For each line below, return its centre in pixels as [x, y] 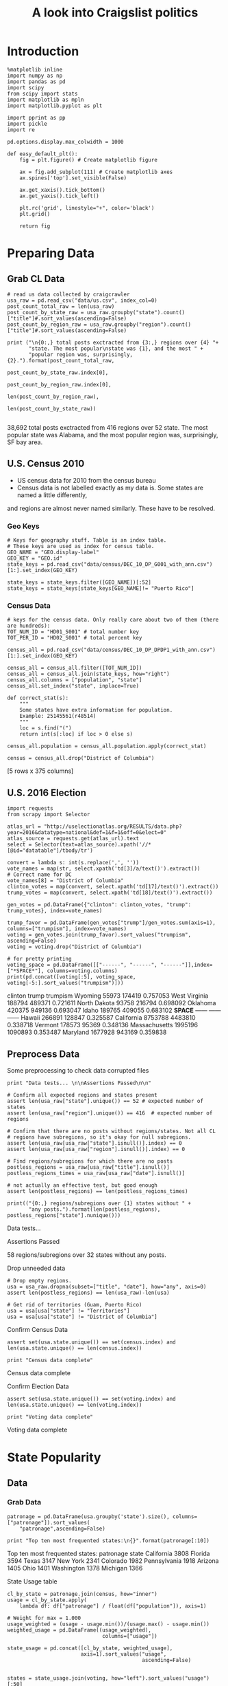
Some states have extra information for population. [96, 710]
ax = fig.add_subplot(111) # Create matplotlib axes [96, 172]
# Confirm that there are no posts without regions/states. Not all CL [111, 1131]
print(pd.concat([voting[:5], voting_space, [72, 977]
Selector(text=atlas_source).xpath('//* [93, 845]
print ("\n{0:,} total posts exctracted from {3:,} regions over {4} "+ [113, 342]
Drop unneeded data [36, 1268]
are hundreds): [29, 626]
